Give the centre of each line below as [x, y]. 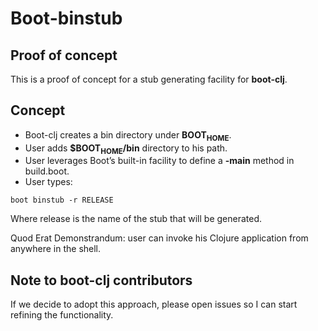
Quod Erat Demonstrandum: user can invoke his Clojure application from [159, 238]
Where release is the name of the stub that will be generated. [136, 219]
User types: [48, 182]
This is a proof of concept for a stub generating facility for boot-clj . [149, 79]
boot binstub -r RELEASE [62, 200]
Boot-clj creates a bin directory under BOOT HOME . [128, 135]
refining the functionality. [62, 315]
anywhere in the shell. [56, 249]
